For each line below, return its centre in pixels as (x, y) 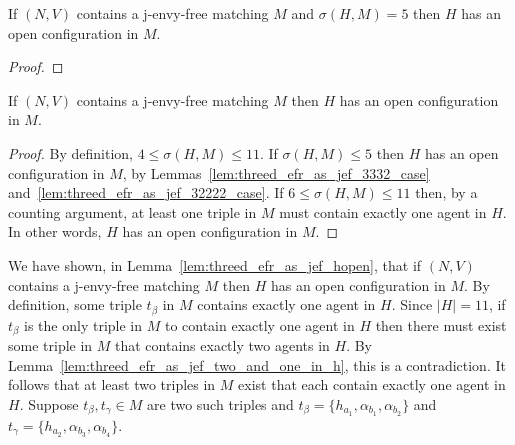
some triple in (50, 345)
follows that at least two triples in (112, 384)
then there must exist (441, 324)
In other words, (55, 231)
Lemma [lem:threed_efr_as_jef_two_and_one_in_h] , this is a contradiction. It (257, 364)
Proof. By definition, (70, 152)
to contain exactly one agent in (259, 324)
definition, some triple (75, 304)
